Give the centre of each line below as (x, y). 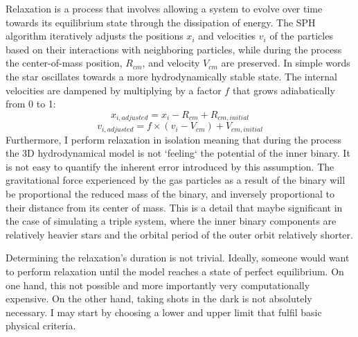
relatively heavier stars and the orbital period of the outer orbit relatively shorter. (179, 234)
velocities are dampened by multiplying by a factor (114, 90)
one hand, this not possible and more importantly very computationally (158, 285)
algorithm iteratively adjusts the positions (95, 36)
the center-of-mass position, (64, 63)
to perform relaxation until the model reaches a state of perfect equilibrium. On (175, 271)
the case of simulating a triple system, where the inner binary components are (171, 221)
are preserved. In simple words (286, 63)
